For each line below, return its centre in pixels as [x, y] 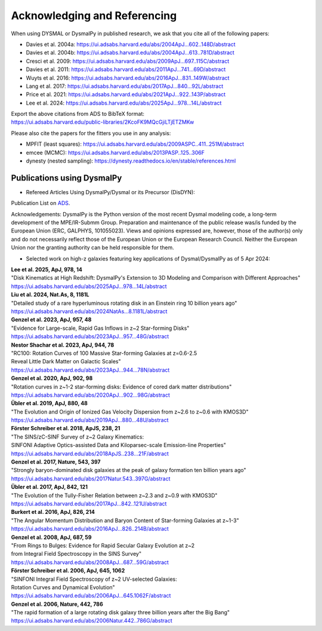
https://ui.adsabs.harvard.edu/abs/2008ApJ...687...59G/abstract [90, 562]
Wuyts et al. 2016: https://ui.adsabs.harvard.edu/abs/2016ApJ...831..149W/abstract [128, 78]
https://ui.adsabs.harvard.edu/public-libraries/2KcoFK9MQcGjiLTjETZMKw [103, 122]
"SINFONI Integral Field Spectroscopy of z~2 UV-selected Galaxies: [94, 579]
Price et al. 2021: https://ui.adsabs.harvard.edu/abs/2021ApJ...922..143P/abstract [126, 94]
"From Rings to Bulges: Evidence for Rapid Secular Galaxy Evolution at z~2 [103, 545]
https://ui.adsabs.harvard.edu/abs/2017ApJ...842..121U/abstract [89, 503]
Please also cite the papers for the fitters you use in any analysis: [91, 133]
